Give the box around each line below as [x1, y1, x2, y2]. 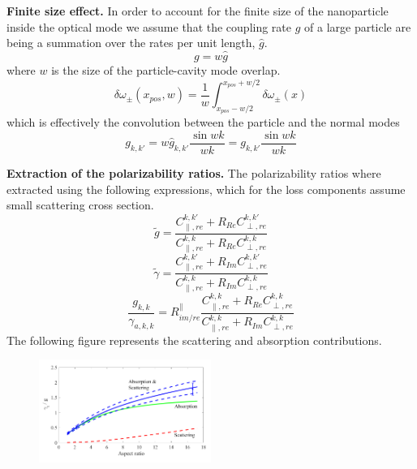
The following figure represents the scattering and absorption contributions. [6, 331, 382, 348]
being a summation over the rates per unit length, [6, 34, 256, 51]
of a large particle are [304, 18, 411, 35]
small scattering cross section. [6, 196, 154, 213]
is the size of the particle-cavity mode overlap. [51, 62, 281, 78]
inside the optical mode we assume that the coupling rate [6, 18, 292, 35]
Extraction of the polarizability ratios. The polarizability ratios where [6, 164, 381, 181]
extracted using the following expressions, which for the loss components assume [6, 180, 406, 197]
